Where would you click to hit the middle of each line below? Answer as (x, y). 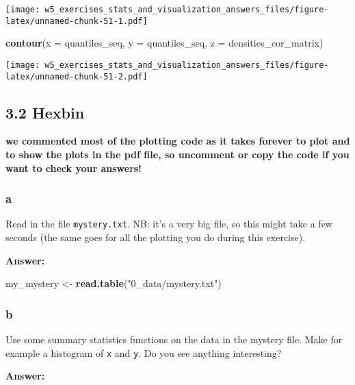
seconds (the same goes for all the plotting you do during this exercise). (156, 237)
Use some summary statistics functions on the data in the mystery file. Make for (174, 339)
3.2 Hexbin (45, 112)
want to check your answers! (74, 167)
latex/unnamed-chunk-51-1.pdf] (77, 21)
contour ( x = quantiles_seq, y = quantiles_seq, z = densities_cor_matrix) (165, 43)
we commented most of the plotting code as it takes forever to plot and (178, 141)
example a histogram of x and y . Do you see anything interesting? (144, 352)
